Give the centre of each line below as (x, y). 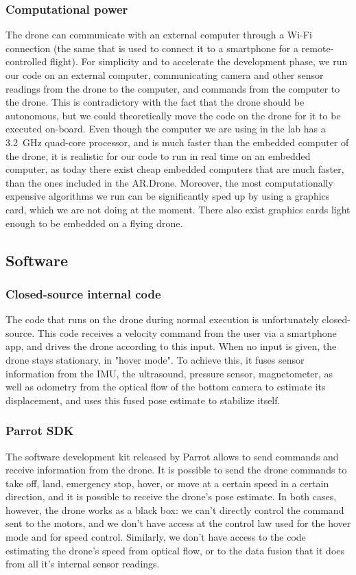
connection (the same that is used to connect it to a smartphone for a (152, 48)
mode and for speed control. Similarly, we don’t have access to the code (156, 537)
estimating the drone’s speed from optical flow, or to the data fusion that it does (175, 550)
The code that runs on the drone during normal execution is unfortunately (162, 319)
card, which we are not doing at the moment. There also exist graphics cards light (178, 209)
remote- (318, 48)
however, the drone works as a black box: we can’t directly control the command (175, 509)
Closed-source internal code (83, 293)
